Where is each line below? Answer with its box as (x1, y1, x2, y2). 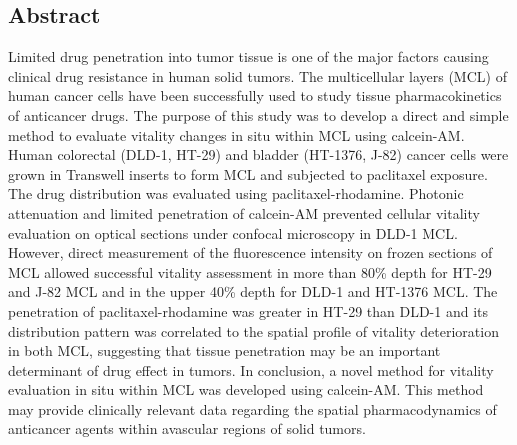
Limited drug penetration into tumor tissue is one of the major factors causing (8, 46, 489, 67)
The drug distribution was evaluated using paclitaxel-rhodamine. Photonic (8, 183, 464, 204)
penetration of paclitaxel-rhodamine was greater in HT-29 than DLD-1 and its (8, 300, 489, 321)
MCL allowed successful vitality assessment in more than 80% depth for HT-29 (8, 261, 492, 282)
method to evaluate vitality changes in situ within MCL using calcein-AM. (8, 124, 465, 145)
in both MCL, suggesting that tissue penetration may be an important (8, 340, 441, 361)
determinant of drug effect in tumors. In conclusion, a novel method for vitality (8, 359, 494, 380)
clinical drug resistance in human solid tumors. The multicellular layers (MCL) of (8, 65, 507, 86)
